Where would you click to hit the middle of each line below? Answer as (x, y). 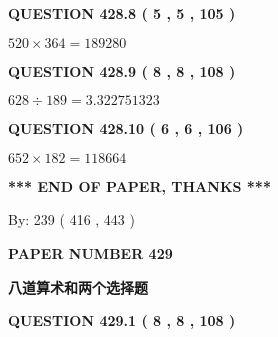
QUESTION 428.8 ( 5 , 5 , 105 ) (122, 13)
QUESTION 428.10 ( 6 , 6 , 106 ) (126, 128)
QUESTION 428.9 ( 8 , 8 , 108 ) (122, 70)
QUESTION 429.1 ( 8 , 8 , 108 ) (122, 320)
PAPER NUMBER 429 (90, 252)
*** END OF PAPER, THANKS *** (139, 185)
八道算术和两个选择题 (78, 286)
